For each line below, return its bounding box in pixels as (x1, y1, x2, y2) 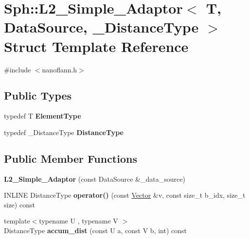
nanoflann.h (42, 64, 77, 74)
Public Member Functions (4, 151, 137, 166)
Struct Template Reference (4, 36, 189, 56)
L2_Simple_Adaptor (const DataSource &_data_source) (4, 173, 185, 184)
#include (4, 64, 31, 74)
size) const (4, 199, 35, 209)
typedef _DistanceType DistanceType (4, 127, 124, 137)
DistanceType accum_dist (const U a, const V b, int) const (4, 225, 187, 236)
